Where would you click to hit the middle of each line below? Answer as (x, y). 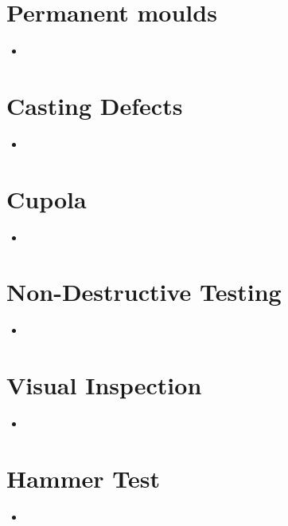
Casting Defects (95, 105)
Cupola (47, 198)
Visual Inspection (104, 385)
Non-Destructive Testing (144, 292)
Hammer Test (83, 478)
